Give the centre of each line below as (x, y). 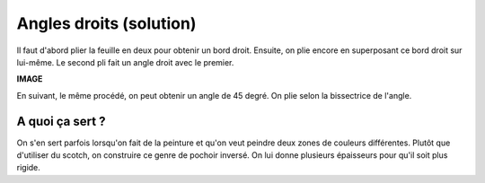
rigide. (28, 168)
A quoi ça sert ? (61, 121)
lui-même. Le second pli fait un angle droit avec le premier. (125, 62)
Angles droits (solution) (106, 23)
